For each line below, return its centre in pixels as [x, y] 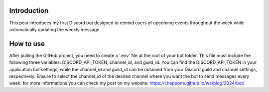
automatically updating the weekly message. [55, 29]
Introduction [29, 11]
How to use [27, 44]
